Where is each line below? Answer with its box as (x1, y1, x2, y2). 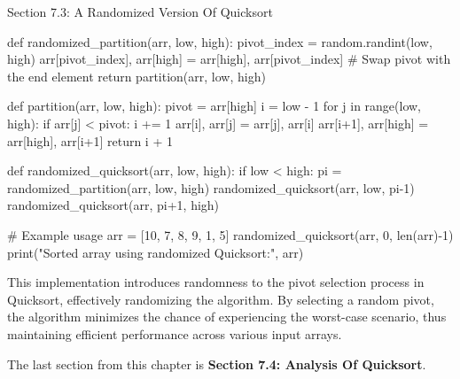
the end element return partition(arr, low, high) (7, 66, 266, 85)
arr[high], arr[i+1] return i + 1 (7, 131, 173, 150)
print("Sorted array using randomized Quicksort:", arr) (7, 243, 304, 261)
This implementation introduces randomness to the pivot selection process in (7, 273, 425, 291)
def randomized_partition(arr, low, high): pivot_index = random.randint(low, (7, 32, 433, 50)
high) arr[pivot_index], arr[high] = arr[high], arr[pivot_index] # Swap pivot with (7, 50, 451, 68)
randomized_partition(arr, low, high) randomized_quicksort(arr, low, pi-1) (7, 178, 415, 197)
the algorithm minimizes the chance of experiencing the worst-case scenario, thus (7, 307, 447, 326)
